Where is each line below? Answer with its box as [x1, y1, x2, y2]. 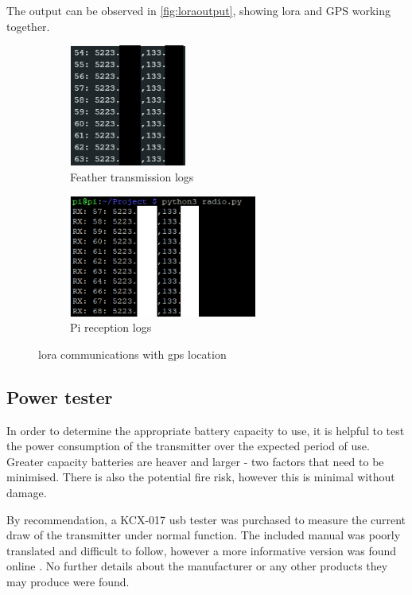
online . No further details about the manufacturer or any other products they [6, 558, 388, 574]
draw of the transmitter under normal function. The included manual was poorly [6, 527, 401, 543]
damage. [6, 484, 47, 501]
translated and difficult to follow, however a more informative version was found [6, 542, 397, 558]
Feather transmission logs [70, 168, 194, 185]
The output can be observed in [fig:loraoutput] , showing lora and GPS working [6, 2, 391, 18]
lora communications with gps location [38, 345, 227, 362]
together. [6, 17, 50, 34]
